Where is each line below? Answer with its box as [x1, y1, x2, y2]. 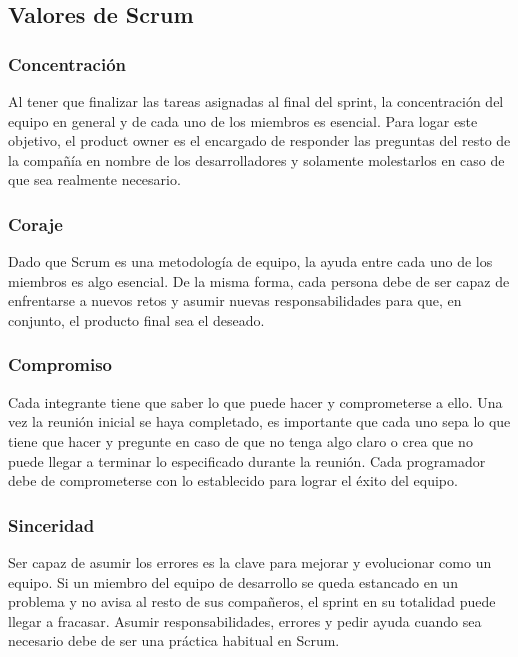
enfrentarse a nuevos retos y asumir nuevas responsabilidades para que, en [8, 290, 462, 311]
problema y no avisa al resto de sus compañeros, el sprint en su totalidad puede [8, 591, 496, 612]
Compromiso [8, 352, 113, 377]
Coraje [8, 211, 63, 236]
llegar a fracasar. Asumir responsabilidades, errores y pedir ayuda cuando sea [8, 610, 482, 631]
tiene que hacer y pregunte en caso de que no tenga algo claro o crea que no [8, 430, 473, 451]
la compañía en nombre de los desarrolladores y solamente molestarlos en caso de [8, 149, 505, 170]
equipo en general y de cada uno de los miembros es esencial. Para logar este [8, 110, 478, 131]
